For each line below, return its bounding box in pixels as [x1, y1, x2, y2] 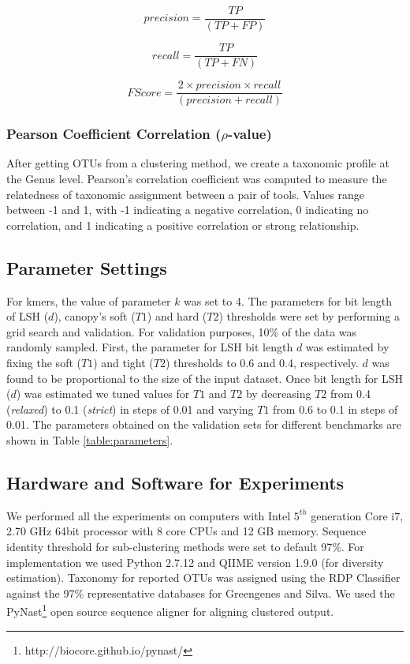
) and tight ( [93, 354, 154, 370]
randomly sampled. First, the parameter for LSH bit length [6, 339, 293, 355]
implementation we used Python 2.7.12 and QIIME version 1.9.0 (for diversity [6, 553, 384, 570]
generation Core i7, [311, 507, 404, 523]
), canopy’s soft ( [54, 308, 136, 324]
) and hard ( [147, 308, 207, 324]
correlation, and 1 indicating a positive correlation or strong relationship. [6, 216, 360, 233]
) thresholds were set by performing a [218, 308, 400, 324]
